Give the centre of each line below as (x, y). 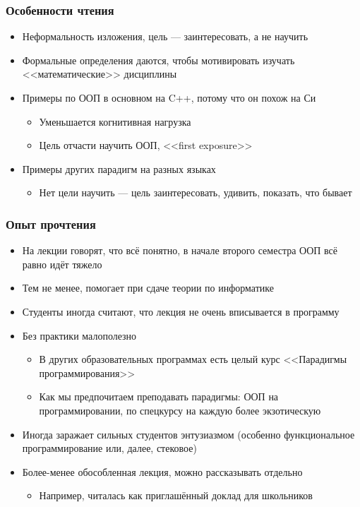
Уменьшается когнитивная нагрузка (115, 121)
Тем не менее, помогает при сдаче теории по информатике (148, 288)
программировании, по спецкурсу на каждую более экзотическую (180, 410)
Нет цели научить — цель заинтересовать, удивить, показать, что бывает (196, 192)
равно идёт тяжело (62, 264)
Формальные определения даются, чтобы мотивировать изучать (158, 60)
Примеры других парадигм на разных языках (119, 168)
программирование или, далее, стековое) (109, 448)
